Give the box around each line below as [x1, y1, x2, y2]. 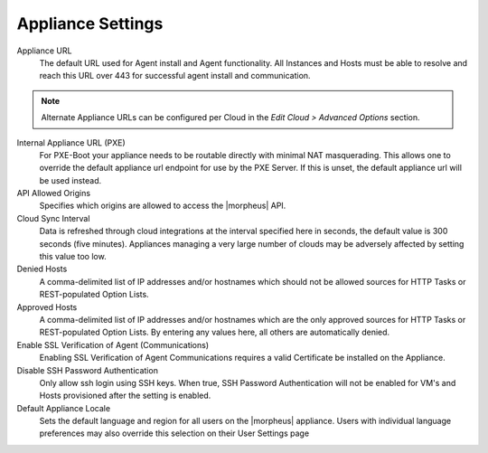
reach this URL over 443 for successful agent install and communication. [39, 71, 311, 81]
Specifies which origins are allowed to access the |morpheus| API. [39, 200, 286, 212]
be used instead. [39, 175, 102, 185]
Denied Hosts [16, 263, 68, 275]
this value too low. [39, 251, 108, 262]
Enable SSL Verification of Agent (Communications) [16, 339, 210, 350]
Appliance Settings [16, 14, 164, 33]
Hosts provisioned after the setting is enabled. [39, 390, 211, 401]
